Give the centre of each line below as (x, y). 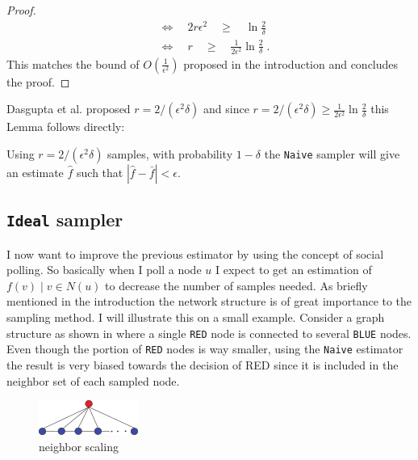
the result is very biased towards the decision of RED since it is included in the (203, 364)
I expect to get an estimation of (293, 270)
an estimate (35, 172)
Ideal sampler (65, 219)
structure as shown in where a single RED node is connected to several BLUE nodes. (209, 333)
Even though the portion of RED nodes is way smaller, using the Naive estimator (205, 349)
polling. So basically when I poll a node (104, 270)
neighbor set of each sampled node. (93, 380)
